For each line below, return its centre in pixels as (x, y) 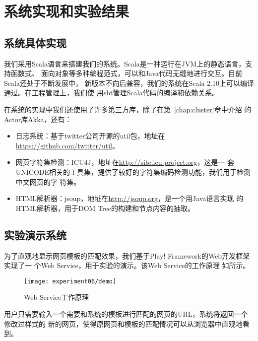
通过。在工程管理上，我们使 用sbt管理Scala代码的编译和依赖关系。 (112, 93)
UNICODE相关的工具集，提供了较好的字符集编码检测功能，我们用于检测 (133, 171)
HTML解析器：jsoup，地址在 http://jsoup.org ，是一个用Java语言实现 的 (129, 198)
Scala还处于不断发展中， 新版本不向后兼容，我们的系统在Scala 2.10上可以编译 (129, 83)
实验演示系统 (35, 235)
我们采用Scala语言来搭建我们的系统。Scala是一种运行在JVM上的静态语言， (125, 63)
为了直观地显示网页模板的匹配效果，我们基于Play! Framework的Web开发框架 (127, 255)
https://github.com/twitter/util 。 (67, 145)
